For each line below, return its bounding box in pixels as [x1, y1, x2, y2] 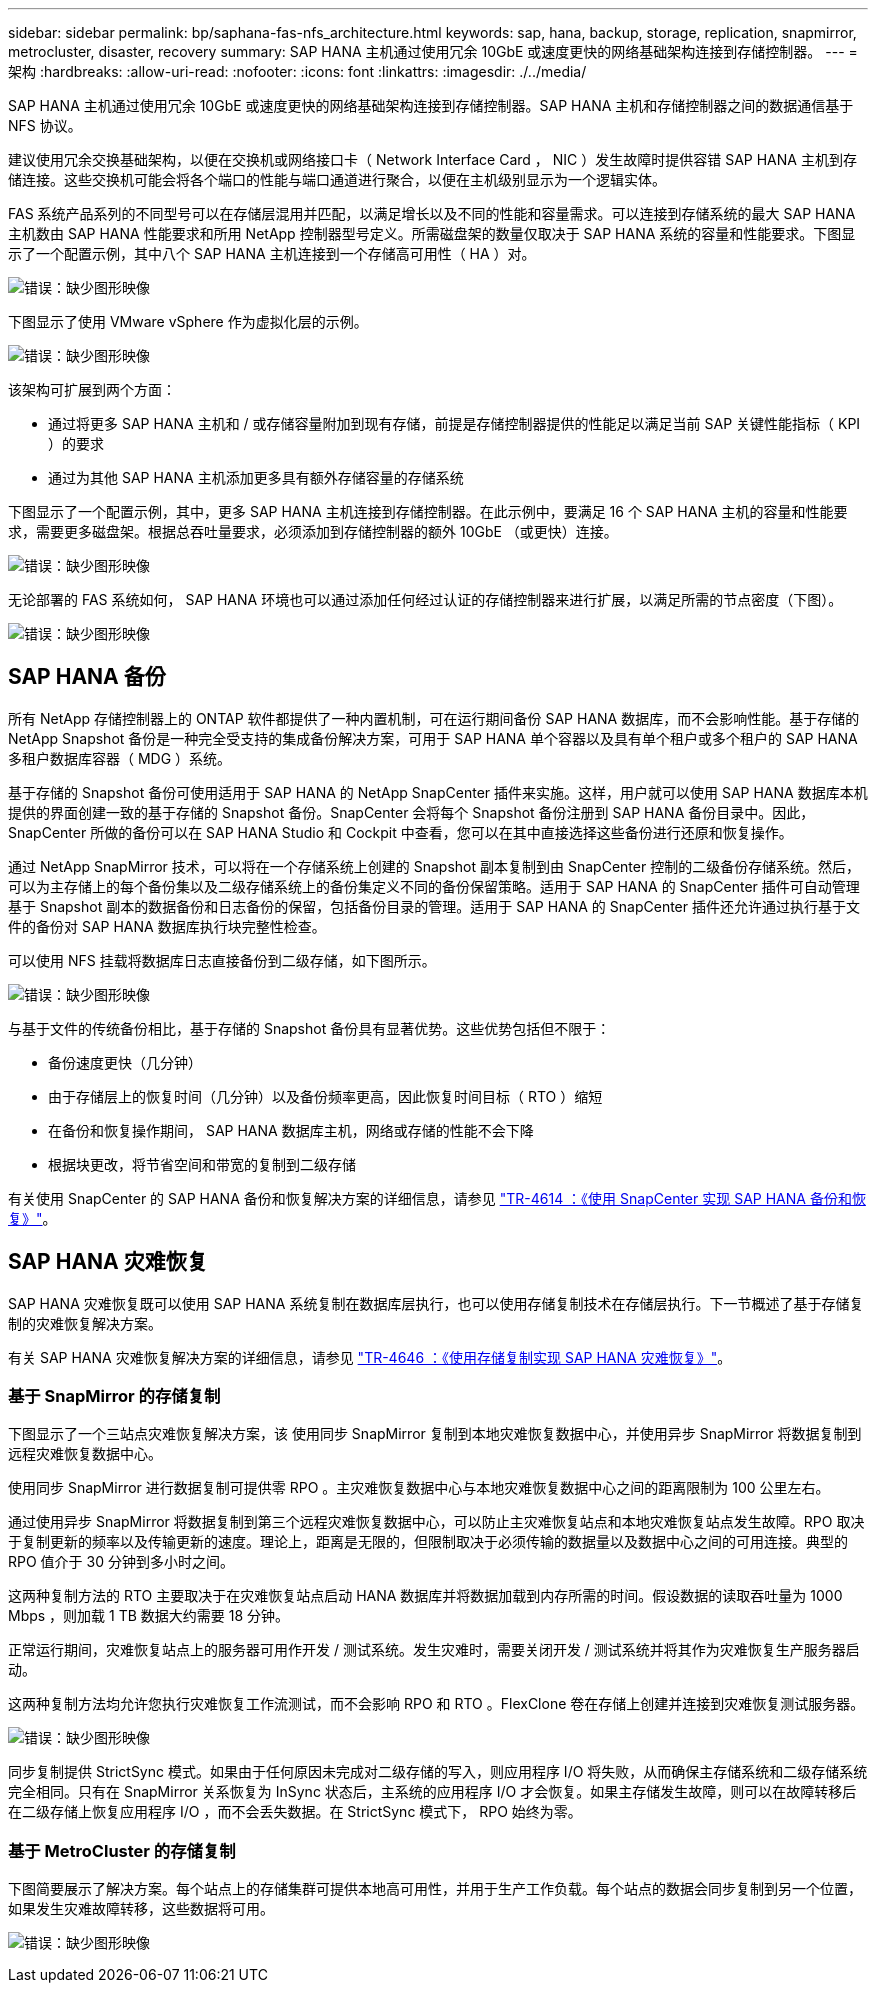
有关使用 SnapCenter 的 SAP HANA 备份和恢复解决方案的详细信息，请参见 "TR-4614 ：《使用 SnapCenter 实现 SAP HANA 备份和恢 [8, 1189, 866, 1207]
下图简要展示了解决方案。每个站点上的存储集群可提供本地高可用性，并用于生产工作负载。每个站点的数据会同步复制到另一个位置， [8, 1880, 862, 1898]
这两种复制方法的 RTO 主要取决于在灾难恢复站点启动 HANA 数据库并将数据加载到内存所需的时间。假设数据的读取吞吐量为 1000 [8, 1587, 843, 1605]
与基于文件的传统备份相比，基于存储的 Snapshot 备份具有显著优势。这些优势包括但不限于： [8, 1019, 611, 1037]
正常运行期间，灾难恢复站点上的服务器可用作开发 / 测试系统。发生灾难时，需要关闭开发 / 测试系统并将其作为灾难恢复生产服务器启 [8, 1641, 860, 1659]
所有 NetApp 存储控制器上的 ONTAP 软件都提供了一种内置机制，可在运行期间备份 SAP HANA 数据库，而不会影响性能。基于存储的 [8, 709, 860, 727]
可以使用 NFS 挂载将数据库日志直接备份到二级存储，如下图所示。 [8, 951, 436, 969]
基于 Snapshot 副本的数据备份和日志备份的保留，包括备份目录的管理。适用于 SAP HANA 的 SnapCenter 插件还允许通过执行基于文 [8, 897, 860, 915]
